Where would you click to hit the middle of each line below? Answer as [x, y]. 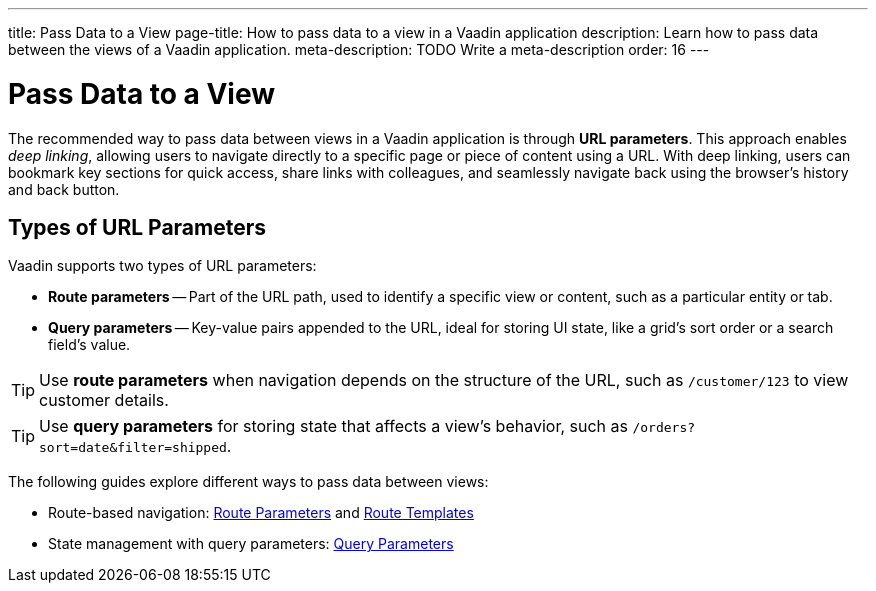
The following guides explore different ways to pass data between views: [248, 482]
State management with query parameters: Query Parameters [251, 544]
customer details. [104, 400]
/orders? [664, 428]
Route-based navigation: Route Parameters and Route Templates [261, 513]
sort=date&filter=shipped [133, 448]
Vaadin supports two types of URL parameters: [162, 266]
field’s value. [89, 345]
